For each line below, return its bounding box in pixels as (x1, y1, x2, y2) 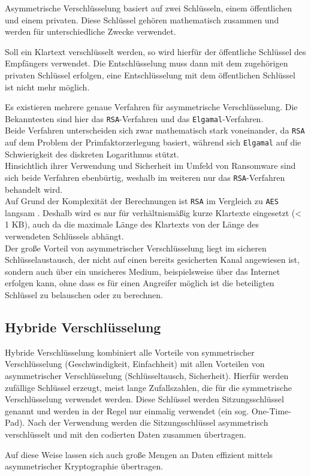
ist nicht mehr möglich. (5, 80, 90, 93)
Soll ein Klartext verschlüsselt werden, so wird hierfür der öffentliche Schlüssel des (5, 45, 306, 57)
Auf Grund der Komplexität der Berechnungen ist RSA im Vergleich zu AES (5, 195, 279, 207)
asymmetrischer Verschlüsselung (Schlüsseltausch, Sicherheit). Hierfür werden (5, 369, 289, 381)
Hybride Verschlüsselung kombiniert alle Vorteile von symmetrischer (5, 345, 255, 358)
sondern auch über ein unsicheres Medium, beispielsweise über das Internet (5, 265, 280, 277)
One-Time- (251, 404, 291, 417)
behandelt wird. (5, 183, 63, 195)
